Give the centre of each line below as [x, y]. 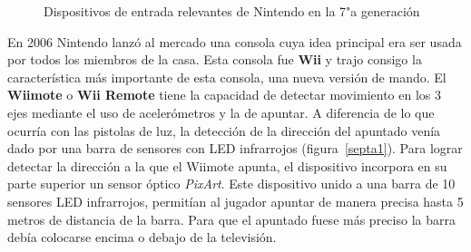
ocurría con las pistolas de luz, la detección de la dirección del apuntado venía [224, 130]
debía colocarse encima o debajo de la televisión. [142, 237]
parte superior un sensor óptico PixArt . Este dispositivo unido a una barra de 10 [231, 184]
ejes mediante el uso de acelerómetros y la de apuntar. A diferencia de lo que [221, 112]
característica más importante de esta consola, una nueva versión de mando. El [227, 77]
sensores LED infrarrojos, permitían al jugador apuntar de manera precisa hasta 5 [235, 201]
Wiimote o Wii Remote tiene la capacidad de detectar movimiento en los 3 [224, 95]
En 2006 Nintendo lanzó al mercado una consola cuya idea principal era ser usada [235, 41]
